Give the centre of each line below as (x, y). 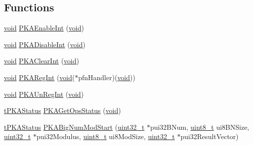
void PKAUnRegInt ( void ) (44, 94)
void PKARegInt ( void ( (39, 77)
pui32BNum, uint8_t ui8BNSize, (200, 127)
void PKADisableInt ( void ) (45, 44)
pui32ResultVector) (209, 136)
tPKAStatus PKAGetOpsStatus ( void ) (63, 110)
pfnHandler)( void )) (107, 77)
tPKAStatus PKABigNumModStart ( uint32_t (74, 127)
